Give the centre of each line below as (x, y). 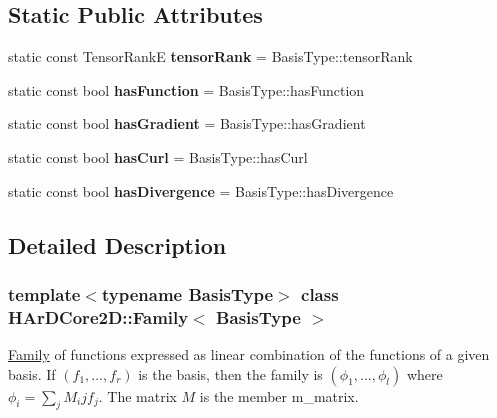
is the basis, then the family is (230, 373)
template (44, 293)
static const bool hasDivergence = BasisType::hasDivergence (201, 190)
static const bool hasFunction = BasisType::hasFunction (186, 89)
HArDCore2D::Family (98, 316)
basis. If (32, 373)
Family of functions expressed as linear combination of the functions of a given (249, 354)
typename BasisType (187, 293)
